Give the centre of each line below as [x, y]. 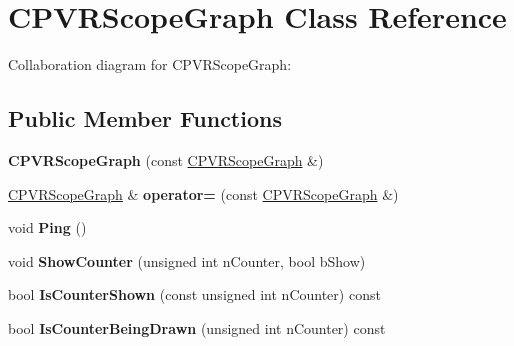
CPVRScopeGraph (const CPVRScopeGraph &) [166, 159]
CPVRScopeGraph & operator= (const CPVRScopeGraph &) [203, 193]
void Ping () [47, 227]
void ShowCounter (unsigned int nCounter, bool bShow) [187, 260]
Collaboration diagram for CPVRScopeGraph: [150, 64]
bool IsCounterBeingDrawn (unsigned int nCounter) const [197, 327]
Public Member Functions [145, 118]
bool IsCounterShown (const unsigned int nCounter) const [194, 294]
